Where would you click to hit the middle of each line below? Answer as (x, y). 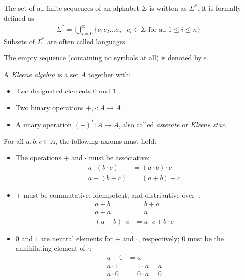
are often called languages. (87, 41)
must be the (205, 238)
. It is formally (219, 8)
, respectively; (159, 238)
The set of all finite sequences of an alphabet (72, 8)
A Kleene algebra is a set (41, 74)
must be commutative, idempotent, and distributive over (109, 195)
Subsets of (19, 41)
